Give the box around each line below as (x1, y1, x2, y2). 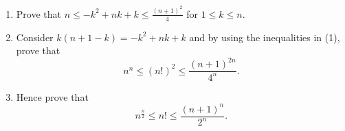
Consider (16, 29, 54, 44)
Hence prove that (16, 89, 89, 104)
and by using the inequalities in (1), (189, 29, 340, 44)
